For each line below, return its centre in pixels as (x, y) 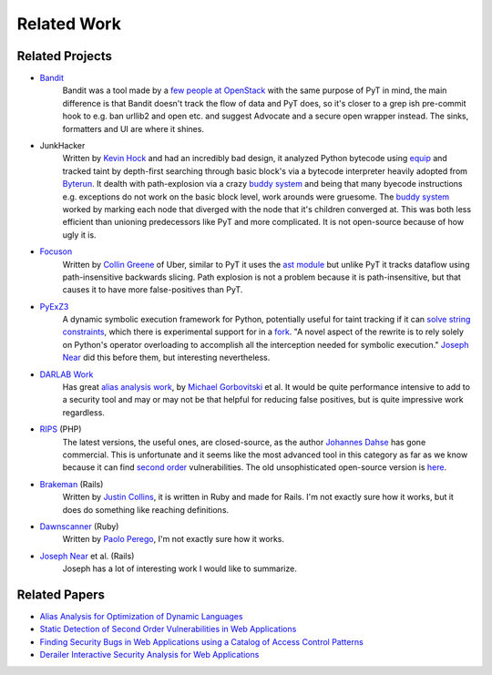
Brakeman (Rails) (72, 484)
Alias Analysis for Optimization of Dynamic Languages (141, 617)
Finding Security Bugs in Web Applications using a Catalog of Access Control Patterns (201, 641)
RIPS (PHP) (61, 429)
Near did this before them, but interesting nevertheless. (166, 358)
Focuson (56, 251)
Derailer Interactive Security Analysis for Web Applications (149, 655)
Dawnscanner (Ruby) (79, 526)
